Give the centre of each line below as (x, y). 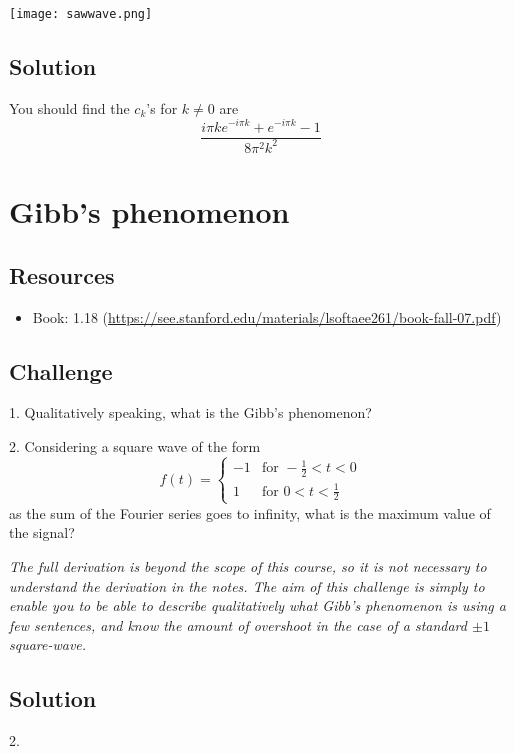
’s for (162, 107)
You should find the (69, 107)
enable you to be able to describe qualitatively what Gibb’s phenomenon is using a (257, 605)
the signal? (42, 532)
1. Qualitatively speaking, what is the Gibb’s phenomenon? (190, 412)
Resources (62, 274)
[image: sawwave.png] (81, 14)
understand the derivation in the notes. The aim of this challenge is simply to (247, 585)
